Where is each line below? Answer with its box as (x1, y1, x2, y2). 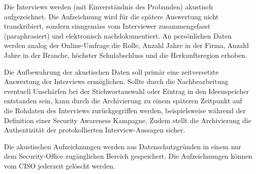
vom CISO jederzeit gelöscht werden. (4, 160, 115, 171)
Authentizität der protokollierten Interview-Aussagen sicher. (4, 125, 185, 135)
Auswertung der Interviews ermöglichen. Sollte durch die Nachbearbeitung (4, 76, 229, 87)
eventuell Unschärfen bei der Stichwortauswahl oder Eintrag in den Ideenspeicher (4, 86, 249, 96)
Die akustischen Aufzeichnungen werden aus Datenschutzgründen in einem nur (4, 141, 242, 151)
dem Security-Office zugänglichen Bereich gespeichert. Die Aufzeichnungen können (4, 151, 253, 161)
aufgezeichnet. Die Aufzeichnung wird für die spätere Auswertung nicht (4, 11, 219, 21)
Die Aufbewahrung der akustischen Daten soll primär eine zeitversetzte (4, 66, 219, 77)
